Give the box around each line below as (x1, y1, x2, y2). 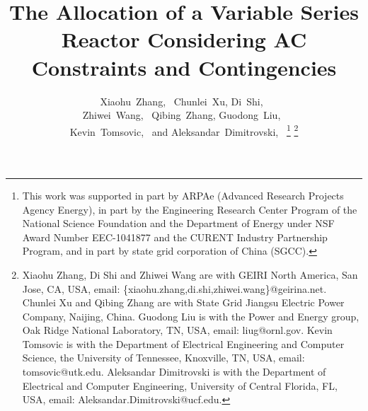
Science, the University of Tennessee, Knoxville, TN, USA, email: (22, 350, 305, 365)
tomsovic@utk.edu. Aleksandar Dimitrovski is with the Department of (22, 364, 326, 379)
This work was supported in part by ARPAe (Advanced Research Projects (22, 187, 344, 202)
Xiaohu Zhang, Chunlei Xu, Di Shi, (100, 93, 263, 108)
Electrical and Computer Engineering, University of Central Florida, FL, (22, 378, 338, 393)
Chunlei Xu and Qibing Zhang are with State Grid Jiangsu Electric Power (22, 295, 345, 310)
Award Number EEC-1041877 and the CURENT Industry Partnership (22, 229, 328, 244)
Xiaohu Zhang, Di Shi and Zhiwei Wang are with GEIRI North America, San (22, 267, 358, 282)
